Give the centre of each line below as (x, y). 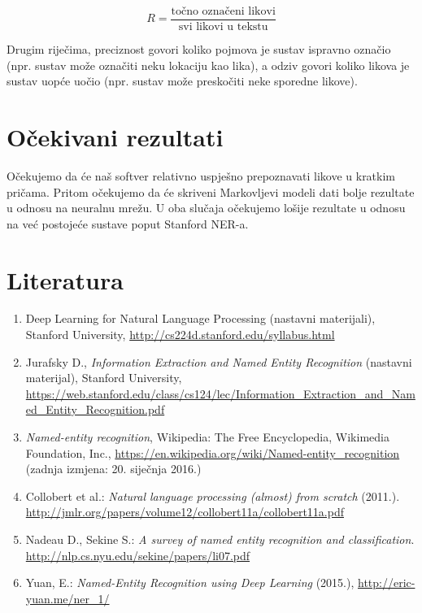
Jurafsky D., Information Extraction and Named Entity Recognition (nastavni (219, 361)
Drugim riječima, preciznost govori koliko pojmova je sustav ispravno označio (199, 49)
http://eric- (386, 583)
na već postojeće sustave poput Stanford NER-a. (128, 223)
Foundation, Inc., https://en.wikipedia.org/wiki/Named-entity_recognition (213, 452)
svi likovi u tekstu (223, 27)
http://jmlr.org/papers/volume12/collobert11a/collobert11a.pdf (185, 512)
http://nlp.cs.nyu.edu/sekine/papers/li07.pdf (138, 555)
